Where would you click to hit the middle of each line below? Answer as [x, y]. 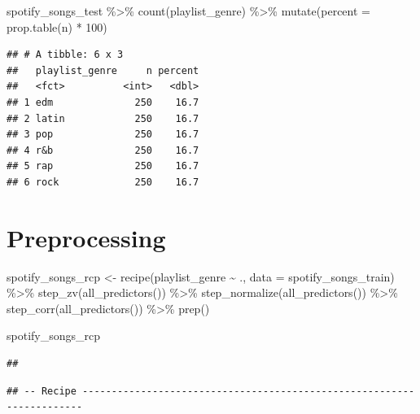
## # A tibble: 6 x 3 [65, 55]
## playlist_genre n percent [103, 70]
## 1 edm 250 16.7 [103, 102]
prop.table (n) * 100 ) [57, 26]
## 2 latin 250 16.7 [103, 118]
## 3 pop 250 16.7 [103, 135]
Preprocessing [86, 237]
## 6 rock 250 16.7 [103, 182]
